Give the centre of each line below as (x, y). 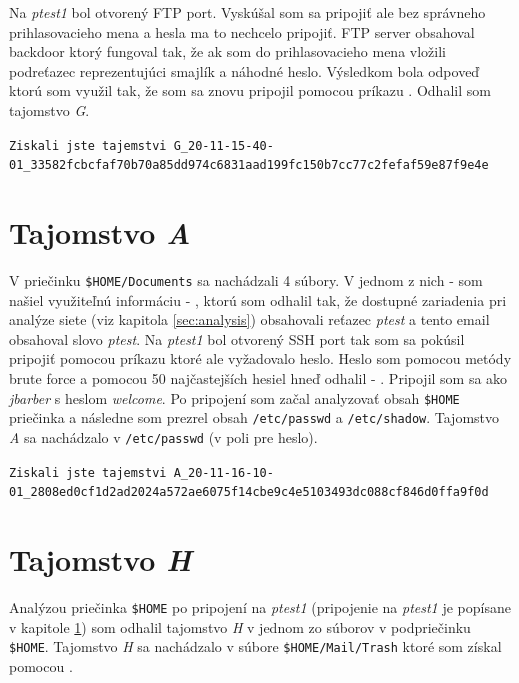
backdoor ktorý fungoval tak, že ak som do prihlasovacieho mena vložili (227, 51)
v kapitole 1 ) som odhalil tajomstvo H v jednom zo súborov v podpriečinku (240, 626)
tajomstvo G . (49, 109)
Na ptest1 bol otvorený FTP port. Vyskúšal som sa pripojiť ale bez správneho (247, 12)
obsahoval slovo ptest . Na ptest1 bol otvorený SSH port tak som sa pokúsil (237, 338)
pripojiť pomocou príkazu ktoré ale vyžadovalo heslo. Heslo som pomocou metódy (260, 358)
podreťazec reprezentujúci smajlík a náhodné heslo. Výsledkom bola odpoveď (244, 70)
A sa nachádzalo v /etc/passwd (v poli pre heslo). (163, 436)
